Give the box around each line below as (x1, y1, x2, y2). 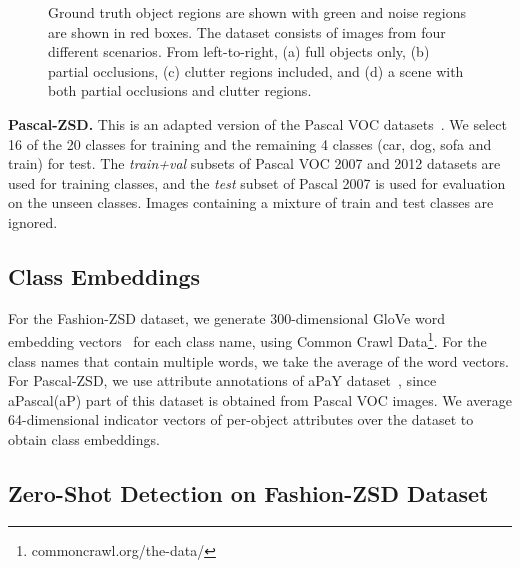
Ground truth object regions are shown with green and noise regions (48, 2, 466, 22)
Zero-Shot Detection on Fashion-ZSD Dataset (8, 477, 489, 508)
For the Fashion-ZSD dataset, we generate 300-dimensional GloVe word (8, 307, 445, 328)
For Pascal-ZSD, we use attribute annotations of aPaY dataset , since (8, 370, 437, 391)
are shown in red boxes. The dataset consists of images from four (48, 21, 446, 42)
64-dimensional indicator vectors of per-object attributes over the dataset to (8, 409, 474, 430)
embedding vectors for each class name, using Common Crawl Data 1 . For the (8, 328, 487, 351)
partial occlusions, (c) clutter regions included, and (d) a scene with (48, 60, 464, 81)
